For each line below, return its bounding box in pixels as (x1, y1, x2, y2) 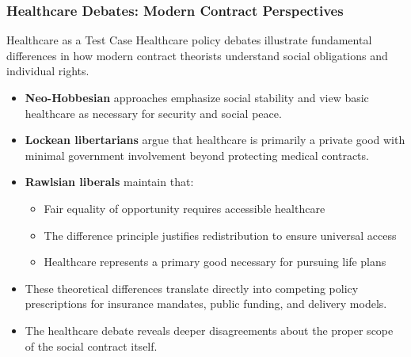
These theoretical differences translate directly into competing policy (25, 279, 359, 296)
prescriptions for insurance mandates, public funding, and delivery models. (25, 295, 387, 312)
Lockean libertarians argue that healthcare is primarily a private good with (25, 131, 405, 148)
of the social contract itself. (25, 337, 158, 354)
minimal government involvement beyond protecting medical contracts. (25, 146, 369, 163)
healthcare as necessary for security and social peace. (25, 104, 282, 121)
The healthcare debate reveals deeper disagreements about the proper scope (25, 321, 394, 338)
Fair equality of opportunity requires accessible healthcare (44, 199, 325, 216)
